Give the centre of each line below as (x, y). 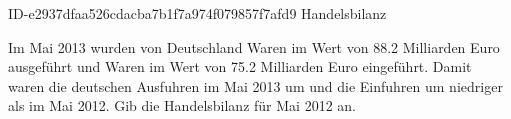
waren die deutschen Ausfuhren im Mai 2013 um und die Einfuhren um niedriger (255, 85)
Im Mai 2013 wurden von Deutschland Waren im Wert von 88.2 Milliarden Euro (254, 46)
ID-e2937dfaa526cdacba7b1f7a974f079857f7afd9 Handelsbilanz (197, 13)
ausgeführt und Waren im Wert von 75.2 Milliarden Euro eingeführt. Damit (240, 66)
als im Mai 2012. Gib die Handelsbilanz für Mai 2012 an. (182, 105)
